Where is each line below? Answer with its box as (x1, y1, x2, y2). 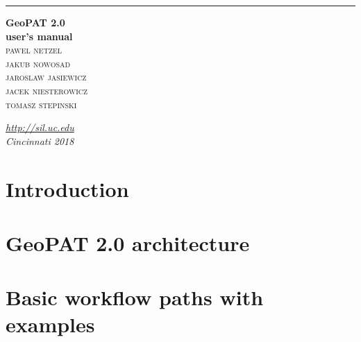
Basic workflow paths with (6, 283, 264, 311)
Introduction (6, 174, 129, 203)
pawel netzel (6, 42, 62, 57)
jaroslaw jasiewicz (6, 69, 87, 84)
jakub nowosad (6, 55, 71, 70)
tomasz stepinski (6, 96, 77, 111)
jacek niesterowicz (6, 83, 88, 97)
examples (6, 310, 95, 339)
